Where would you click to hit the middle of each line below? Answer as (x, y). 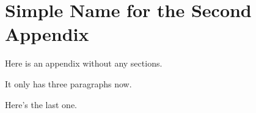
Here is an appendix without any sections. (84, 63)
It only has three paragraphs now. (68, 83)
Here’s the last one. (41, 104)
